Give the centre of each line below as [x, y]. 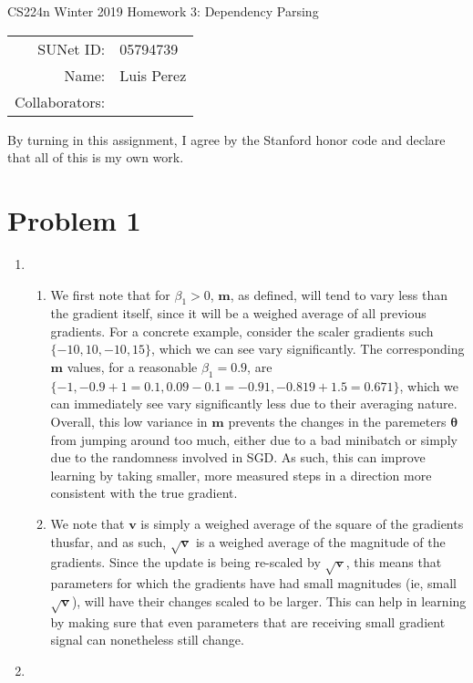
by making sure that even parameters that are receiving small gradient [248, 621]
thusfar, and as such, [108, 541]
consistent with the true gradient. [144, 493]
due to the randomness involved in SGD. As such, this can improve [238, 457]
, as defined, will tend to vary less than [339, 294]
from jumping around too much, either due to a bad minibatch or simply [254, 439]
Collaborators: [60, 101]
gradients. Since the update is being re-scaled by [185, 562]
